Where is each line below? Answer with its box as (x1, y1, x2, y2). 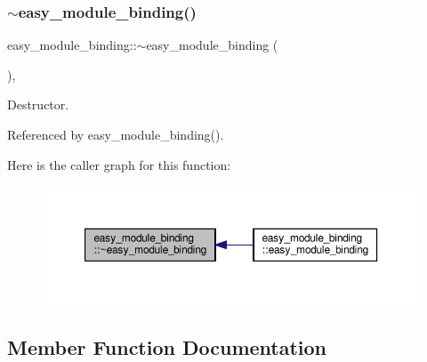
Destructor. (7, 95, 69, 114)
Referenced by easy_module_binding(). (7, 125, 224, 143)
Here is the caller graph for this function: (7, 155, 231, 173)
